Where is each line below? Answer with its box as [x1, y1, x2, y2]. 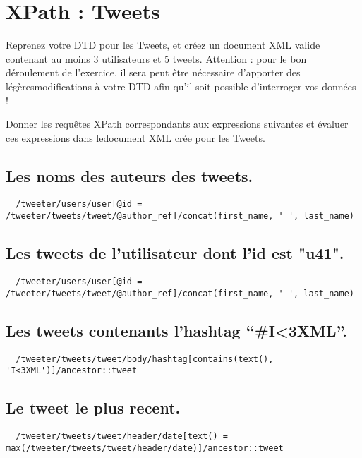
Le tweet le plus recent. [6, 397, 181, 418]
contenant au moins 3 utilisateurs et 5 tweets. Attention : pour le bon [6, 51, 307, 66]
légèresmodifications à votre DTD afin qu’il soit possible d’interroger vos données [6, 78, 356, 93]
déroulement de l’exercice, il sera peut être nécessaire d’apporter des [6, 65, 301, 80]
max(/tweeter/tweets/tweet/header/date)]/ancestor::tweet [6, 442, 284, 453]
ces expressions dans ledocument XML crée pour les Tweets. [6, 130, 265, 145]
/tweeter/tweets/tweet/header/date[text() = [16, 431, 228, 442]
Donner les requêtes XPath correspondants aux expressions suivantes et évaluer [6, 116, 349, 131]
